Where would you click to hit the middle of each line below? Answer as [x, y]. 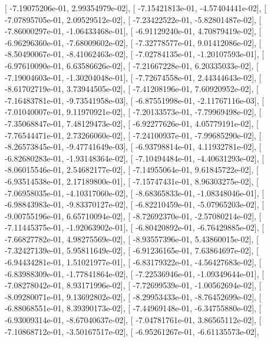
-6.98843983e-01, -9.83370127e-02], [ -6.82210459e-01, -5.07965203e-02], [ [135, 204]
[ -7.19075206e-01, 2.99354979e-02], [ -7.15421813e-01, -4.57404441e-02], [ [136, 8]
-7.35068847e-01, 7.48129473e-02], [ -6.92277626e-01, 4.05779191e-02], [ [132, 123]
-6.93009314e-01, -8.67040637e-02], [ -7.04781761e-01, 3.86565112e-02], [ [133, 320]
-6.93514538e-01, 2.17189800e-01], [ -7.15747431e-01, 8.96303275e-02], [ [132, 181]
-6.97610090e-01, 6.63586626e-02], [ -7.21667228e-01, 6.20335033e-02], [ [132, 65]
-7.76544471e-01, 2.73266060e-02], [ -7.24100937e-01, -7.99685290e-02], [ [133, 135]
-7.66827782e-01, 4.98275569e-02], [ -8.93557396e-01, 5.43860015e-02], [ [132, 239]
